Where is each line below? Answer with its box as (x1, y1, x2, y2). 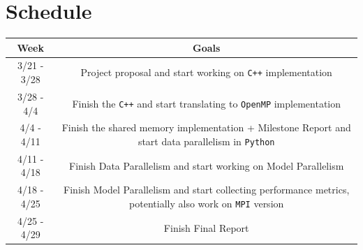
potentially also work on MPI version (129, 196, 284, 210)
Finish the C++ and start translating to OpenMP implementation (72, 96, 341, 110)
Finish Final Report (163, 220, 249, 235)
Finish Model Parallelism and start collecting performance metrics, (64, 182, 350, 197)
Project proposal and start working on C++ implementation (80, 65, 332, 80)
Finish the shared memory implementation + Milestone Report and (61, 120, 351, 135)
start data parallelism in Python (138, 133, 275, 148)
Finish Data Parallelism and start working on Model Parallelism (69, 158, 344, 172)
